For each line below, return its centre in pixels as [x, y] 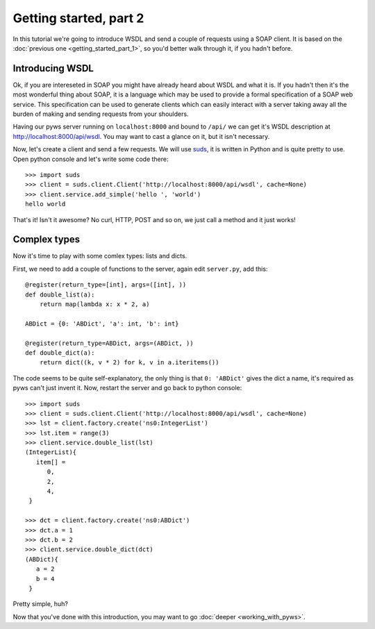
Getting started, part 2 [78, 18]
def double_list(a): [60, 294]
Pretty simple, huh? [41, 604]
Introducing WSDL [53, 68]
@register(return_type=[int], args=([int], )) [106, 285]
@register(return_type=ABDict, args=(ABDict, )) [109, 343]
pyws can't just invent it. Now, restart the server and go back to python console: [127, 388]
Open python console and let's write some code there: [91, 159]
